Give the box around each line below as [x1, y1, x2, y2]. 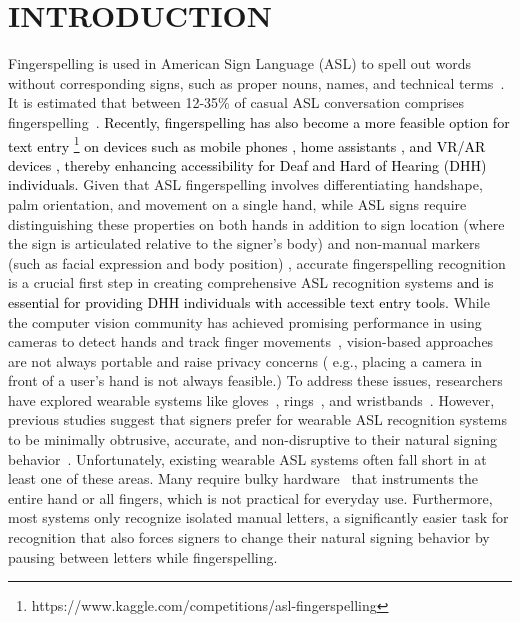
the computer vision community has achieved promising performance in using [8, 311, 482, 332]
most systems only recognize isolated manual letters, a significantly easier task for [8, 507, 509, 528]
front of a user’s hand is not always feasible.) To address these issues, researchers [8, 370, 503, 391]
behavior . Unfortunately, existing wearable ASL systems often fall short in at [8, 448, 487, 469]
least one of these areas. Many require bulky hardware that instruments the [8, 468, 479, 489]
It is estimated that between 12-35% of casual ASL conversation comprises [8, 92, 465, 113]
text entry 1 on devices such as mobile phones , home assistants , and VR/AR [8, 132, 486, 156]
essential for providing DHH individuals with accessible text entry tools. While [8, 291, 490, 312]
